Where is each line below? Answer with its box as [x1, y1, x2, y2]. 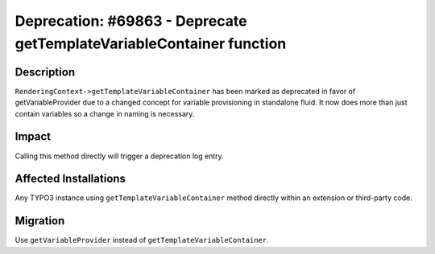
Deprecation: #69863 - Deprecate [14, 12, 247, 30]
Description [14, 65, 76, 79]
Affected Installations [14, 172, 126, 186]
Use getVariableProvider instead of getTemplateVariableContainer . [14, 236, 269, 245]
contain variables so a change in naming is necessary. [14, 109, 195, 118]
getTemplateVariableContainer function [14, 35, 287, 52]
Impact [14, 129, 52, 144]
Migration [14, 214, 65, 228]
